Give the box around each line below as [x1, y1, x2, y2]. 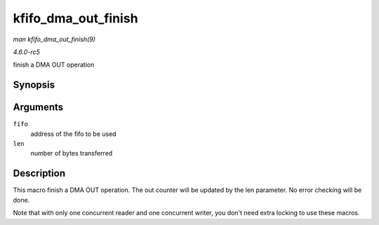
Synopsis [13, 79, 55, 91]
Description [13, 168, 66, 179]
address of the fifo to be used [30, 130, 117, 138]
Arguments [13, 102, 64, 114]
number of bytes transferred [30, 149, 113, 158]
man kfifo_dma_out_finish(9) [13, 35, 96, 43]
